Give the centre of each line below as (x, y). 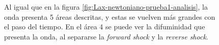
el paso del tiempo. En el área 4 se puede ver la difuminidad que (105, 27)
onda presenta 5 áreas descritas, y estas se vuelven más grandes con (110, 16)
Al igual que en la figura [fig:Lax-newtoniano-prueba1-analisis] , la (106, 7)
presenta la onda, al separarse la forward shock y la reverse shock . (106, 36)
